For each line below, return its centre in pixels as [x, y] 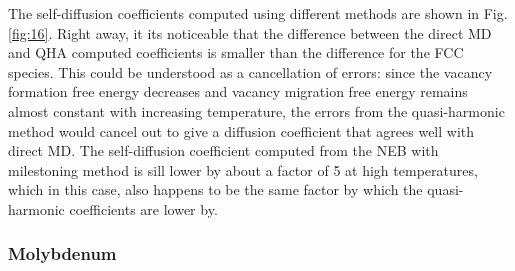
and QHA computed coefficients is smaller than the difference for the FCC [236, 52]
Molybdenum [62, 253]
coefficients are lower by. [143, 208]
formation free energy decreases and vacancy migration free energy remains [238, 91]
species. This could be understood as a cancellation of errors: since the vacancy [250, 71]
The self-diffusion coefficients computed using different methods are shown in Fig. [258, 13]
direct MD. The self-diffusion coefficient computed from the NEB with [223, 150]
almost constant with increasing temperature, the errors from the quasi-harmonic [256, 110]
